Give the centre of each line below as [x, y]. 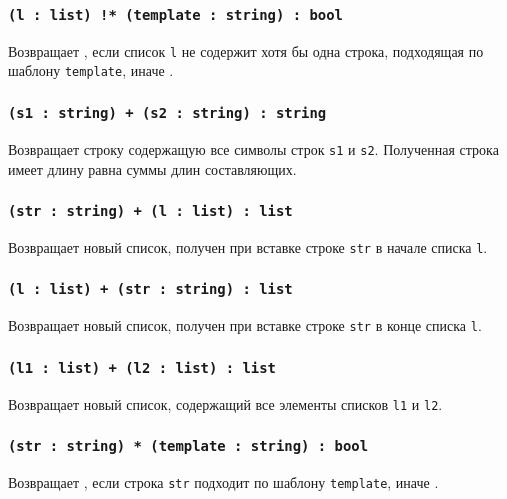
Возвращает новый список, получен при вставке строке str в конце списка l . [245, 325]
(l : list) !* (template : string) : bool [175, 14]
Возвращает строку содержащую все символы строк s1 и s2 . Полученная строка [253, 148]
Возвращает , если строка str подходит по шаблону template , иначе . [223, 482]
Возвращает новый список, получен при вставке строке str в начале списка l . [248, 246]
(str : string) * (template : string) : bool [188, 446]
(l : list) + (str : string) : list [150, 289]
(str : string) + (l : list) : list [150, 211]
